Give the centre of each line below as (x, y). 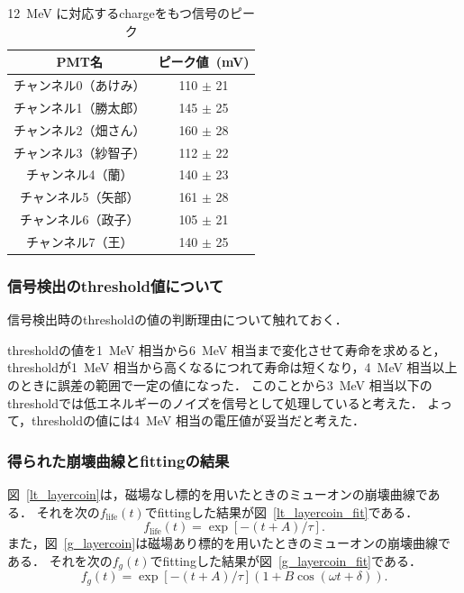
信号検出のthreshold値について (116, 285)
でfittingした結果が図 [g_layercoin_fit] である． (286, 560)
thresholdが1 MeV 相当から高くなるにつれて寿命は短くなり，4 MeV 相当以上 (232, 367)
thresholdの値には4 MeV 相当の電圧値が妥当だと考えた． (198, 420)
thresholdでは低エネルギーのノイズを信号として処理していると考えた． (215, 402)
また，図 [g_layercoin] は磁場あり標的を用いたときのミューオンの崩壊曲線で (229, 543)
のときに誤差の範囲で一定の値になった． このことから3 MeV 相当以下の (220, 385)
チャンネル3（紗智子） (80, 152)
